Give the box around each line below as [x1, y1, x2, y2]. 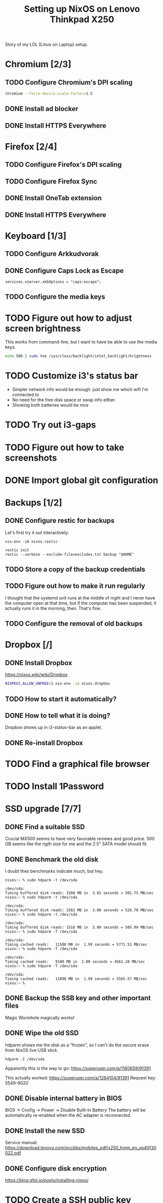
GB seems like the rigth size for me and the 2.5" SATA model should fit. [5, 841, 148, 847]
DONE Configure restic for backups [5, 517, 115, 525]
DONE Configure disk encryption [5, 1164, 107, 1173]
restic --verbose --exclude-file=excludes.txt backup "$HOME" [5, 552, 134, 557]
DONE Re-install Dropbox [5, 738, 83, 747]
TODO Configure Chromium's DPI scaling [5, 78, 133, 86]
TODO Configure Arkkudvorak [5, 250, 99, 258]
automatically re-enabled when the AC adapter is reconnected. [5, 1112, 132, 1118]
